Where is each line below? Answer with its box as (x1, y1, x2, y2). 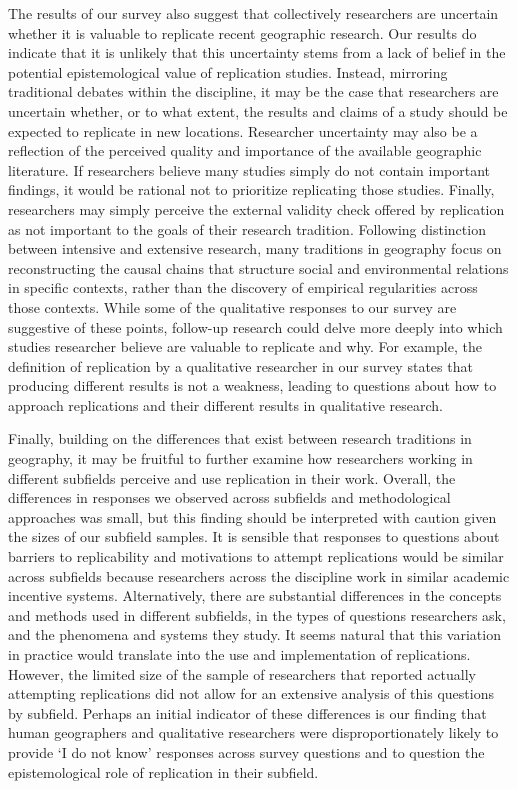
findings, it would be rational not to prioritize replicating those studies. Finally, (8, 179, 495, 200)
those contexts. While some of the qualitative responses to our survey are (8, 296, 457, 317)
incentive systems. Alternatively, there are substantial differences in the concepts (8, 585, 502, 606)
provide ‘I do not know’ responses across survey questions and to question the (8, 741, 485, 762)
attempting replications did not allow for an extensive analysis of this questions (8, 683, 494, 704)
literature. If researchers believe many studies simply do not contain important (8, 159, 491, 180)
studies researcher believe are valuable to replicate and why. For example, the (8, 336, 482, 357)
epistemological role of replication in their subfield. (8, 761, 319, 782)
